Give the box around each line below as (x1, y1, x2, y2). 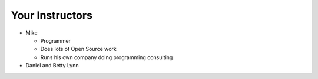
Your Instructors (11, 9, 92, 22)
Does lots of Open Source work (40, 46, 117, 53)
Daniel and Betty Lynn (25, 62, 79, 69)
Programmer (40, 37, 71, 44)
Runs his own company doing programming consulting (40, 53, 173, 61)
